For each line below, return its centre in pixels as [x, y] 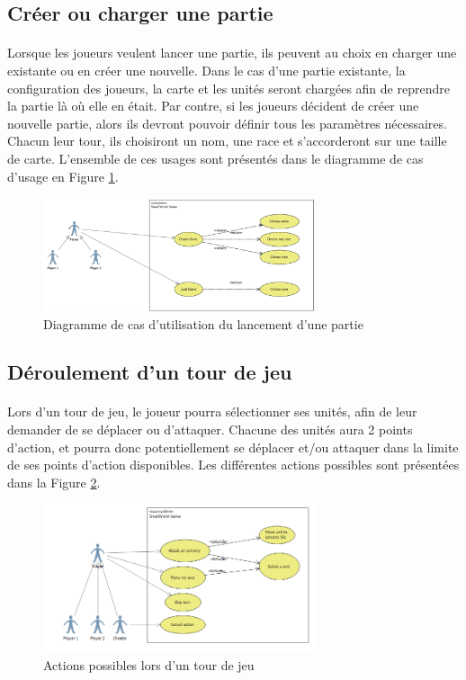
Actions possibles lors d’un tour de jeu [149, 664]
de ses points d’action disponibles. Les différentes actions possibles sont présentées [233, 465]
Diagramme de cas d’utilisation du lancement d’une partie [203, 323]
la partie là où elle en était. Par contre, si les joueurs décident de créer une [213, 106]
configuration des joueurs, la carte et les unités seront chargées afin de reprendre [229, 88]
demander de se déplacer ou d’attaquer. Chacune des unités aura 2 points [210, 429]
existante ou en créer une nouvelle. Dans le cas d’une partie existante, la [206, 70]
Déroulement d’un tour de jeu [150, 372]
